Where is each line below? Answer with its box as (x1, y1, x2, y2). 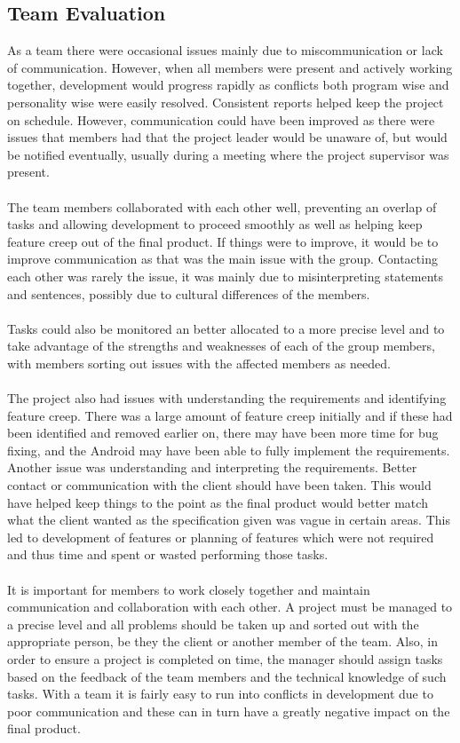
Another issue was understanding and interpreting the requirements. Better (7, 458, 417, 477)
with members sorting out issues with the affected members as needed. (7, 353, 391, 372)
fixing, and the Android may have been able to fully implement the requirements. (7, 440, 450, 459)
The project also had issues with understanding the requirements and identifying (7, 389, 447, 407)
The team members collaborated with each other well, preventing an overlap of (7, 197, 437, 216)
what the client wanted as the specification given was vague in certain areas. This (7, 510, 450, 529)
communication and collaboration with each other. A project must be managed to (7, 597, 453, 616)
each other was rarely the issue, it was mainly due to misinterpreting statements (7, 266, 444, 285)
